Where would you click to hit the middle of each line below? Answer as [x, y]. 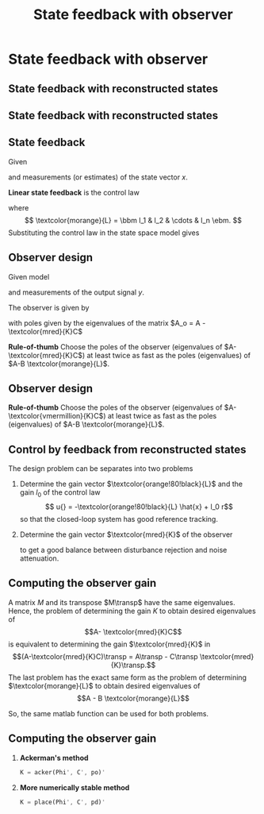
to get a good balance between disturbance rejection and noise [123, 550]
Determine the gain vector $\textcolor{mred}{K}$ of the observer [126, 534]
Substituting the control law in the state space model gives [104, 233]
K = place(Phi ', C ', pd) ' [62, 802]
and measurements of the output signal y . [77, 292]
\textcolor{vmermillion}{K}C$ [56, 416]
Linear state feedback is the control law [74, 192]
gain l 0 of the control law [60, 494]
